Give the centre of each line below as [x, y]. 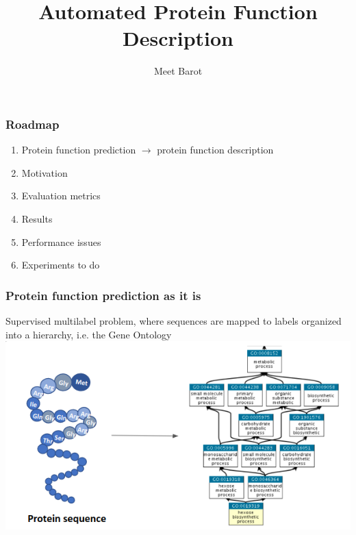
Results [37, 218]
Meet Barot [178, 71]
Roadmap [33, 124]
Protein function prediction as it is [103, 295]
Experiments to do [61, 265]
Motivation [44, 172]
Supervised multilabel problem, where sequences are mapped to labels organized [174, 320]
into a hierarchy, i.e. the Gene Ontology [89, 334]
